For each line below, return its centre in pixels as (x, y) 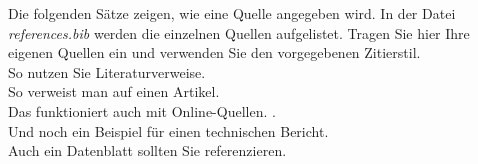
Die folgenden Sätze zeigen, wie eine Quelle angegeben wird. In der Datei (232, 13)
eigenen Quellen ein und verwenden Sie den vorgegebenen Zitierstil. (214, 52)
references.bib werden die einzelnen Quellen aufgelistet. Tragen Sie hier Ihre (239, 32)
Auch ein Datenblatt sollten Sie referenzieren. (147, 150)
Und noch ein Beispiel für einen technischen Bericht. (168, 130)
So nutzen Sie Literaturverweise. (107, 71)
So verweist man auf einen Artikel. (114, 91)
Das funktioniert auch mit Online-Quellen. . (142, 110)
